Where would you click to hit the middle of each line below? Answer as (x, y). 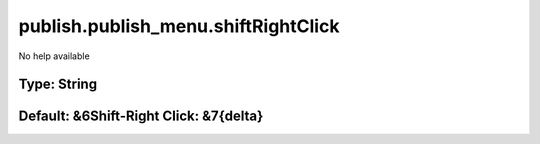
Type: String (58, 84)
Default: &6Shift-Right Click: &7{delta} (141, 116)
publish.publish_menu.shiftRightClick (179, 26)
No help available (54, 56)
